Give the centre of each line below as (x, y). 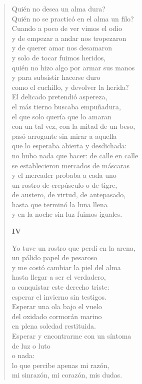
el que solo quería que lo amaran (61, 116)
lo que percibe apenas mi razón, (60, 365)
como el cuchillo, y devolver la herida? (70, 87)
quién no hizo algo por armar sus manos (73, 67)
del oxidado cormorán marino (57, 316)
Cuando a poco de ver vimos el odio (67, 28)
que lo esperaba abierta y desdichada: (69, 146)
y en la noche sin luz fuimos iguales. (67, 214)
